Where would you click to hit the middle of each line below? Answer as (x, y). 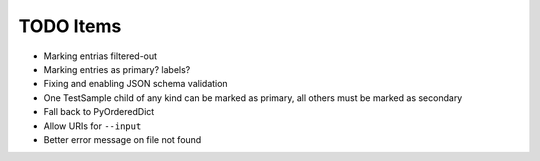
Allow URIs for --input (92, 126)
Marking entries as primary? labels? (117, 69)
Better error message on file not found (122, 139)
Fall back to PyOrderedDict (99, 112)
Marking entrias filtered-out (100, 56)
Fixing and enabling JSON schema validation (136, 84)
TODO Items (70, 26)
